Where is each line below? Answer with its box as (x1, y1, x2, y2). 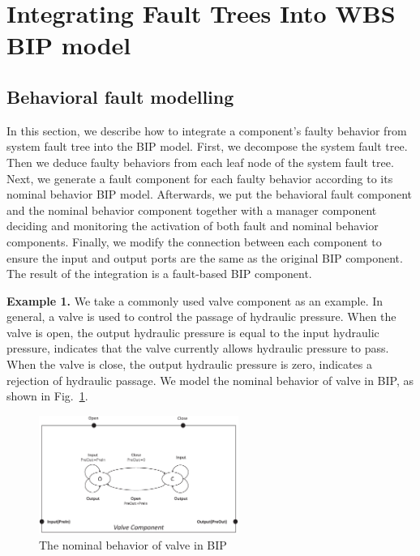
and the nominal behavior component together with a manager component (6, 201, 377, 218)
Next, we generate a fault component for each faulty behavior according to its (6, 169, 393, 186)
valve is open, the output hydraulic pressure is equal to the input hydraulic (6, 323, 379, 340)
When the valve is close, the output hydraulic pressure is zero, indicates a (6, 356, 372, 373)
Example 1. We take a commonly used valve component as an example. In (6, 292, 384, 309)
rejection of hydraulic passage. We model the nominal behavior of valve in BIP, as (6, 371, 414, 388)
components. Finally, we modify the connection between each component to (6, 233, 382, 250)
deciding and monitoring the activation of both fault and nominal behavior (6, 217, 379, 234)
